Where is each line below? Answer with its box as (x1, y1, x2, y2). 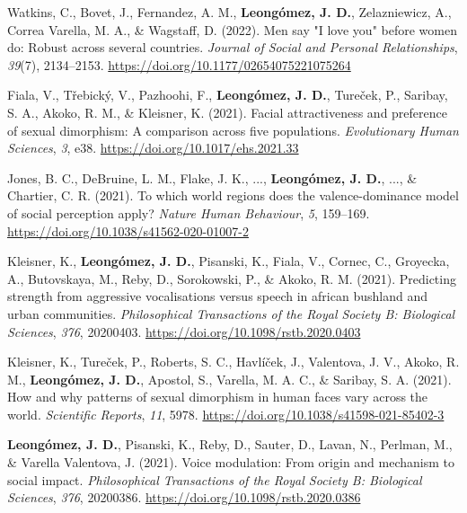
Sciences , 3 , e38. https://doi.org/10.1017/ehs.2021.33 (7, 138, 299, 157)
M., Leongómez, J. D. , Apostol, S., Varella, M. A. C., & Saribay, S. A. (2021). (7, 369, 452, 388)
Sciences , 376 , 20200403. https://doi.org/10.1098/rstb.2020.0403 (7, 322, 361, 341)
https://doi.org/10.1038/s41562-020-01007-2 (7, 221, 249, 240)
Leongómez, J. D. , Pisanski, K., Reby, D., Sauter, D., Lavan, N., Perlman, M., (7, 435, 453, 454)
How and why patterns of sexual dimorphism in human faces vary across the (7, 387, 428, 406)
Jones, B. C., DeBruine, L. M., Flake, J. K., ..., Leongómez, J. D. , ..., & (7, 168, 418, 187)
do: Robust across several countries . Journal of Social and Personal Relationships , (7, 38, 458, 57)
